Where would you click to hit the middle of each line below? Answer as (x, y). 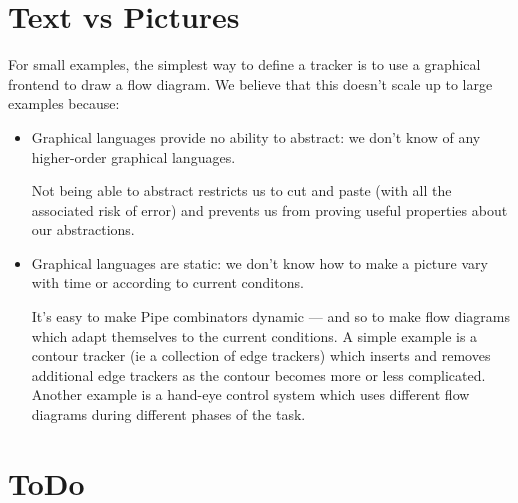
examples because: (64, 103)
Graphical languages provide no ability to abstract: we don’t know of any (256, 136)
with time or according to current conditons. (167, 282)
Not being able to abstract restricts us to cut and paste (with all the (241, 190)
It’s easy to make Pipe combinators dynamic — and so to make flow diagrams (270, 316)
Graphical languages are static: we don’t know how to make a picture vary (259, 262)
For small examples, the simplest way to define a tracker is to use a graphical (244, 64)
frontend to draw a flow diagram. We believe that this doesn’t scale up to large (250, 83)
